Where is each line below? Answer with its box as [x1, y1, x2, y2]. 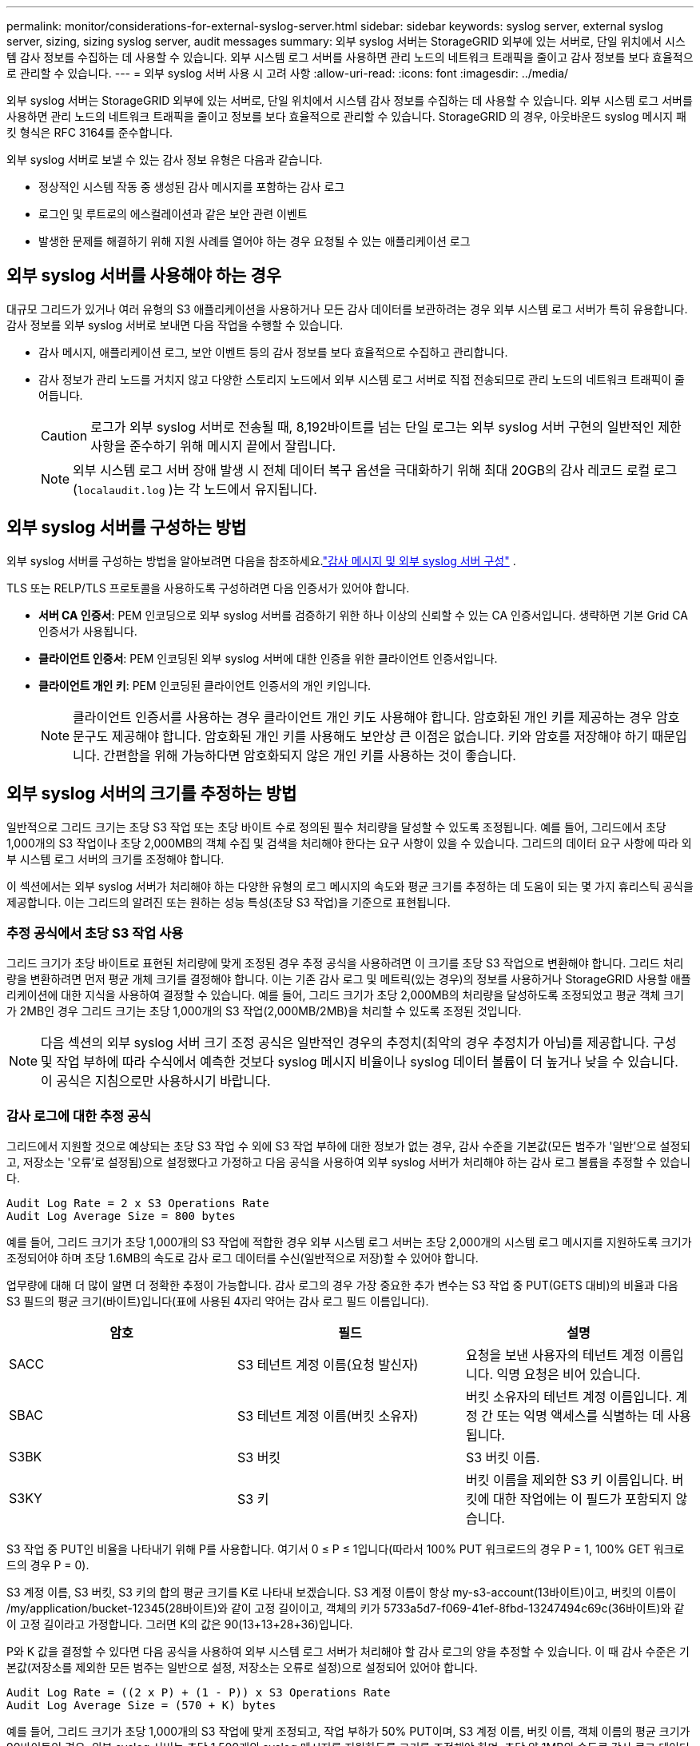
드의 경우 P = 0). [6, 1558, 89, 1573]
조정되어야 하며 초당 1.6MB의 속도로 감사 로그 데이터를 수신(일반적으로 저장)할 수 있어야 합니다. [6, 1251, 479, 1266]
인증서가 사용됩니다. [38, 624, 137, 638]
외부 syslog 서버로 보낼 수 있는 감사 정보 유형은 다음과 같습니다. [6, 153, 323, 166]
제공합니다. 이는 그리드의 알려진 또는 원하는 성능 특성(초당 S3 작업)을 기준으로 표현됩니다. [6, 895, 451, 909]
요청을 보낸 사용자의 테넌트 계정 [465, 1347, 646, 1364]
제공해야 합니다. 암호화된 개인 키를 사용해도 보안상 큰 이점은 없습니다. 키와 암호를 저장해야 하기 [111, 727, 648, 744]
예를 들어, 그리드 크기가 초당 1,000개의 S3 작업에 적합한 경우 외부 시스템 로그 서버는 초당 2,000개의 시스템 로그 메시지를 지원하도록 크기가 [6, 1235, 692, 1250]
